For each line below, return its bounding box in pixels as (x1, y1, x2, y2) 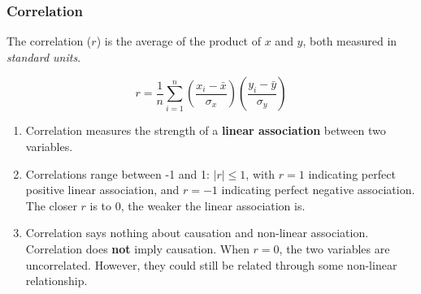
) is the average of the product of (96, 32, 262, 50)
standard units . (7, 48, 81, 65)
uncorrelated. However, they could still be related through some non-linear (25, 256, 397, 273)
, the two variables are (279, 240, 390, 257)
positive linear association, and (25, 181, 180, 198)
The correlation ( (7, 32, 92, 50)
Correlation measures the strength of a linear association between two (25, 122, 386, 139)
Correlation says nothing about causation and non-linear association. (25, 224, 369, 241)
